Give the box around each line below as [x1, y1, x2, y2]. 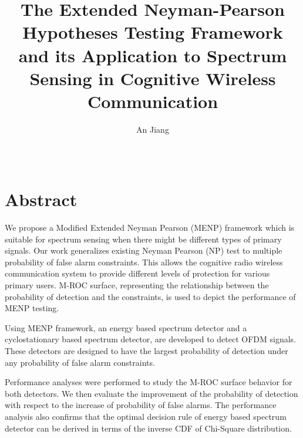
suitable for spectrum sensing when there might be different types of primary [5, 233, 282, 245]
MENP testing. [5, 302, 59, 314]
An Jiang [136, 123, 169, 135]
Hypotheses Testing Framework [22, 20, 283, 44]
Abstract [5, 187, 78, 211]
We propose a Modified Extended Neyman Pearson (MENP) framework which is [5, 221, 295, 233]
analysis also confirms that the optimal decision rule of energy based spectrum [5, 410, 287, 422]
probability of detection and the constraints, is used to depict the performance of [5, 290, 296, 302]
